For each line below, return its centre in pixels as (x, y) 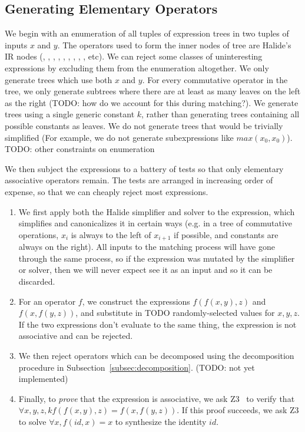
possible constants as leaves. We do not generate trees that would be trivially (144, 125)
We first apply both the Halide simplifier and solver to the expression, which (157, 211)
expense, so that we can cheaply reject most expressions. (107, 191)
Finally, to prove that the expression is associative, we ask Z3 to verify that (157, 398)
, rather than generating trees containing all (221, 114)
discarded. (37, 281)
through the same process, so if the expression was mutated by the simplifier (157, 258)
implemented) (43, 379)
